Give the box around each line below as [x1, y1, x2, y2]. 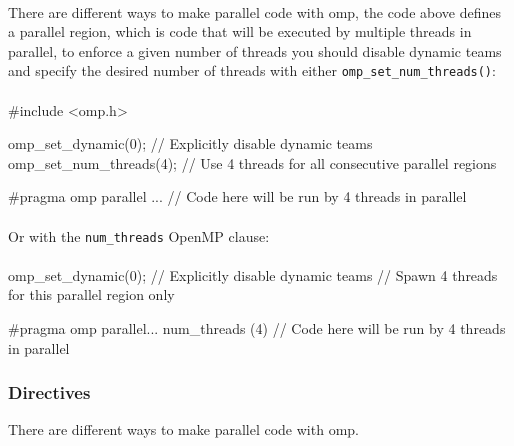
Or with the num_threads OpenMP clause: [8, 225, 270, 246]
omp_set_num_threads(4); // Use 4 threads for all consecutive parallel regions [8, 152, 497, 173]
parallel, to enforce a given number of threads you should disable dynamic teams [8, 40, 502, 61]
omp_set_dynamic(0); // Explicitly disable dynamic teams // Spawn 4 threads [8, 264, 498, 285]
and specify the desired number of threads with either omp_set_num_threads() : [8, 60, 496, 81]
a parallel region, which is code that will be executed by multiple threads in [8, 21, 472, 42]
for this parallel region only [8, 284, 175, 305]
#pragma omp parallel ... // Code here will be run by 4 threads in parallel [8, 186, 467, 207]
